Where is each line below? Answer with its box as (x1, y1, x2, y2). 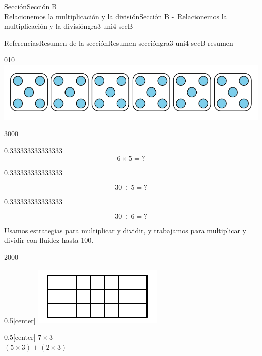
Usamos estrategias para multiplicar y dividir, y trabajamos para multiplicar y (4, 225, 246, 235)
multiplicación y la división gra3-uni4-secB (4, 21, 133, 31)
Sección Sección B (4, 1, 57, 11)
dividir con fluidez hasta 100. (4, 235, 94, 245)
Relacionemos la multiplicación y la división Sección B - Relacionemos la (4, 11, 227, 21)
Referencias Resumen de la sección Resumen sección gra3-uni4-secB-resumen (4, 37, 233, 48)
